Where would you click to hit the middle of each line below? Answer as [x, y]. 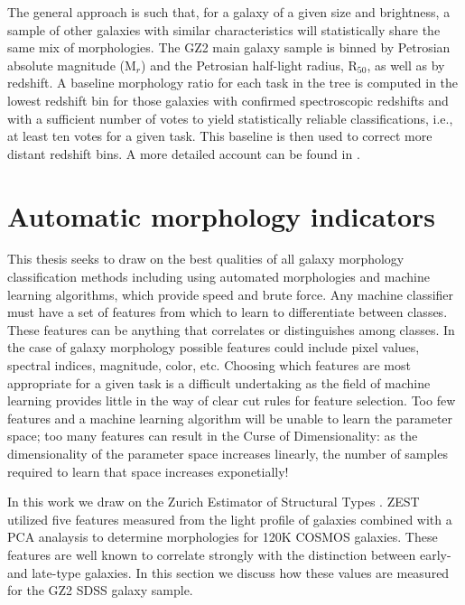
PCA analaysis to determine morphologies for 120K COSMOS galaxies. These [223, 537]
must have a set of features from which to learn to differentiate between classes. [228, 312]
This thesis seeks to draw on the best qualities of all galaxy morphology [206, 259]
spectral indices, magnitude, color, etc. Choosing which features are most [209, 365]
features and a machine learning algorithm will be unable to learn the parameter [230, 418]
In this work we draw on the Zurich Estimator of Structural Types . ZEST [214, 502]
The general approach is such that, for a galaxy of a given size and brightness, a [229, 12]
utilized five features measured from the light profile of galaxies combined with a [230, 519]
